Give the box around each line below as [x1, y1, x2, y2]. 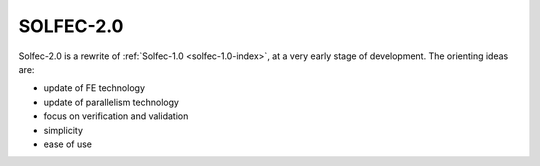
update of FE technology [43, 82, 145, 94]
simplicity [43, 124, 84, 136]
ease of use [43, 138, 92, 150]
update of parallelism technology [43, 96, 180, 108]
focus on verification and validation [43, 110, 189, 122]
